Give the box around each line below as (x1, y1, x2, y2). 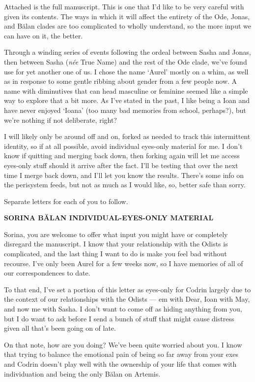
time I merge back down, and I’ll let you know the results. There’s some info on (4, 170, 244, 180)
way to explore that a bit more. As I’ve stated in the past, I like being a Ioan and (4, 95, 250, 105)
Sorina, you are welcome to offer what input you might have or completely (4, 229, 228, 239)
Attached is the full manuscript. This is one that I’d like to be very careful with (4, 1, 244, 11)
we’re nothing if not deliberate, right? (4, 114, 117, 125)
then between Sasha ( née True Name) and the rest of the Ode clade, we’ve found (4, 56, 247, 67)
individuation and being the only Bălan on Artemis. (4, 368, 161, 379)
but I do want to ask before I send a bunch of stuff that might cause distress (4, 313, 234, 323)
